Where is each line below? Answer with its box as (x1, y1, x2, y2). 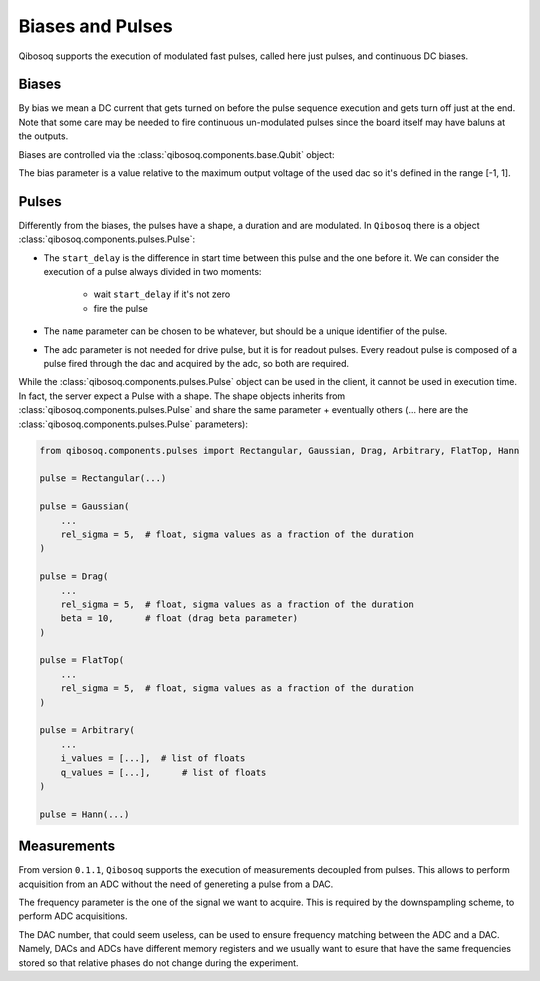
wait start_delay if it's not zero (93, 288, 231, 300)
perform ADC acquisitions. (18, 910, 128, 922)
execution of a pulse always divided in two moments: (43, 266, 262, 278)
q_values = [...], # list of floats (60, 766, 267, 778)
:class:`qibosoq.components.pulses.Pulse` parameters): (18, 418, 249, 430)
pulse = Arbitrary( (39, 725, 135, 736)
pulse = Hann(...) (39, 808, 130, 820)
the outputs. (18, 130, 69, 142)
